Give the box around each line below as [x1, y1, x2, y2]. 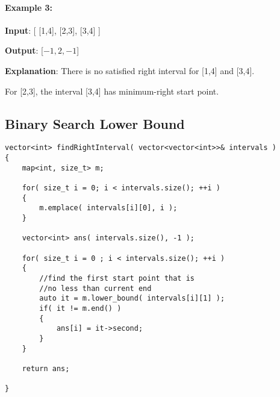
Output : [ [5, 44, 43, 57]
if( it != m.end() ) [39, 304, 122, 313]
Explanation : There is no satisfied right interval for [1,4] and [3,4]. [5, 64, 255, 77]
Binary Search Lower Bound [5, 114, 185, 133]
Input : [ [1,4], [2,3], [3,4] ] [5, 23, 101, 36]
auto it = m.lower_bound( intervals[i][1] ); [39, 294, 225, 303]
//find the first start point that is [39, 274, 194, 283]
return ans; [22, 364, 70, 373]
